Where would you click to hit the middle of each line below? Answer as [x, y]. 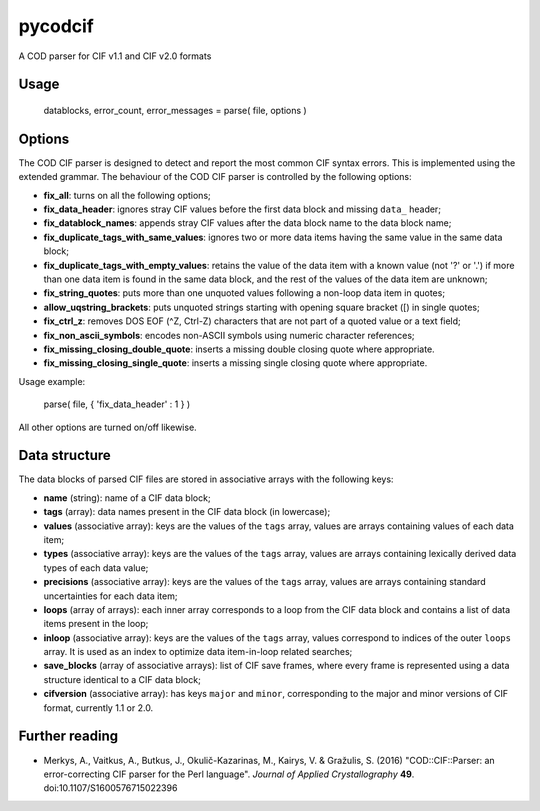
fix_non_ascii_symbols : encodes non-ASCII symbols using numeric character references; [229, 335]
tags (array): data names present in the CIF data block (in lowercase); [187, 512]
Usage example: [52, 381]
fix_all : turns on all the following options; [127, 195]
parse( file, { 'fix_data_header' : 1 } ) [117, 404]
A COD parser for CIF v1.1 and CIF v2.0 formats [115, 56]
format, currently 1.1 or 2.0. [98, 707]
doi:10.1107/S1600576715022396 [110, 788]
